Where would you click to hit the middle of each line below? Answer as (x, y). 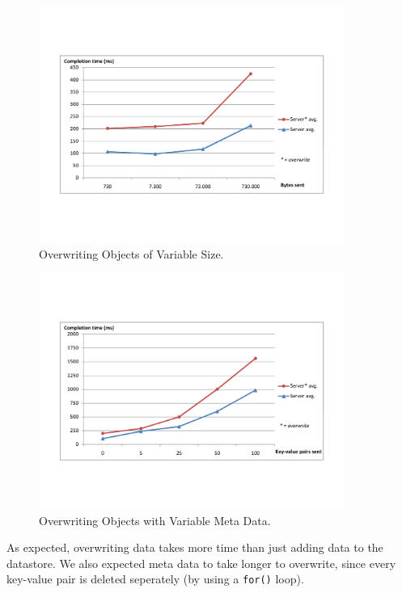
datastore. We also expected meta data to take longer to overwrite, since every (201, 563)
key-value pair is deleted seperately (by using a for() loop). (155, 579)
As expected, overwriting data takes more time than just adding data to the (195, 547)
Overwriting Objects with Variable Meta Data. (155, 520)
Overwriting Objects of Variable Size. (131, 253)
